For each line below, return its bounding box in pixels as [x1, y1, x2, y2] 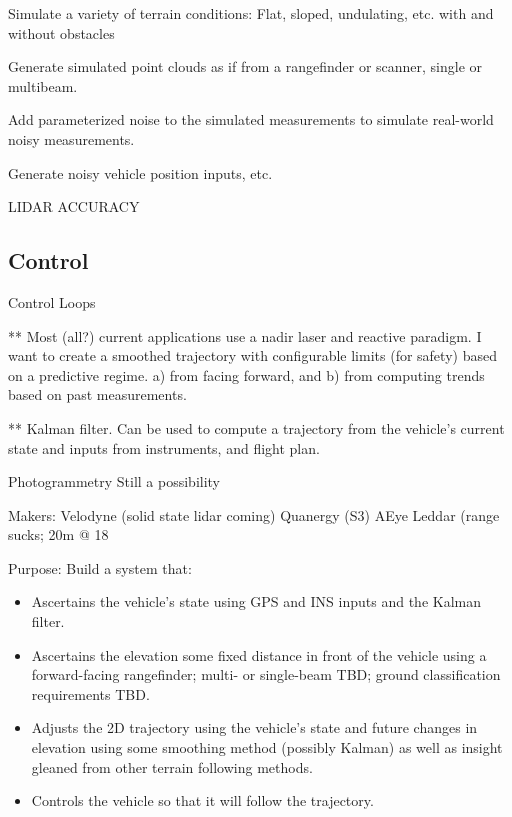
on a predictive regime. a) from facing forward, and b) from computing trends [8, 364, 485, 385]
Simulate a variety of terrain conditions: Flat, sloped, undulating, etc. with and [8, 3, 494, 23]
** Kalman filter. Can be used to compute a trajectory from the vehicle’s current [8, 417, 505, 438]
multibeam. [8, 75, 78, 96]
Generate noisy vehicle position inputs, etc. [8, 162, 273, 183]
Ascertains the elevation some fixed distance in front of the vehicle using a [31, 644, 487, 665]
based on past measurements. [8, 384, 187, 405]
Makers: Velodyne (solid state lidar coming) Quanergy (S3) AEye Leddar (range [8, 504, 500, 525]
